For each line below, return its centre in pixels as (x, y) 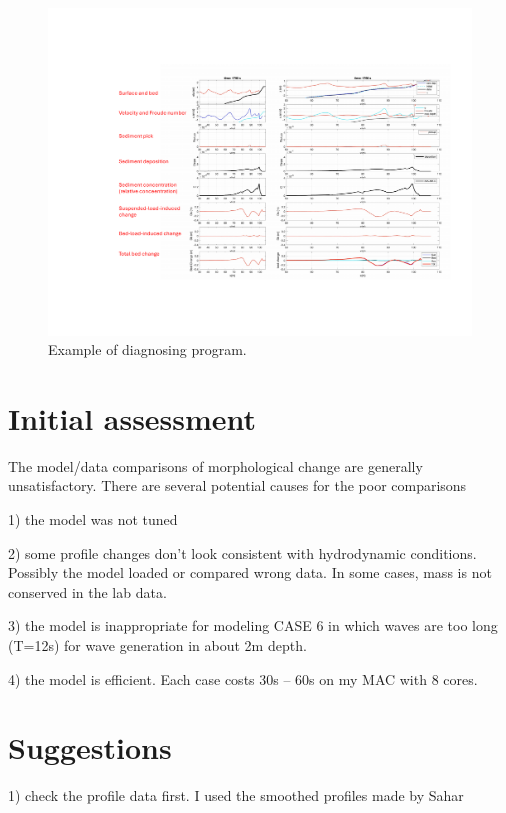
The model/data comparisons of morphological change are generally (215, 465)
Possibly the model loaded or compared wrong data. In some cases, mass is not (250, 572)
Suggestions (90, 747)
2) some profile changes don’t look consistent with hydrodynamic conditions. (242, 552)
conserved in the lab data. (87, 591)
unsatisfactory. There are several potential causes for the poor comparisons (237, 485)
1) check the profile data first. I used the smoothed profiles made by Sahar (236, 795)
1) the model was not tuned (93, 519)
